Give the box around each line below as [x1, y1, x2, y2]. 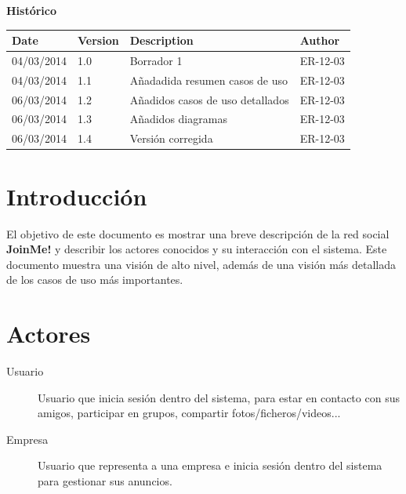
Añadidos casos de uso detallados [129, 91, 289, 107]
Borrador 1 [129, 52, 183, 68]
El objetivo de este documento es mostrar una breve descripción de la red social [6, 225, 390, 242]
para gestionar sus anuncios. [38, 473, 172, 489]
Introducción [6, 180, 147, 212]
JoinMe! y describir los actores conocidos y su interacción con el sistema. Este [6, 241, 387, 257]
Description [129, 32, 194, 49]
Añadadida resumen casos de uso [129, 71, 288, 88]
